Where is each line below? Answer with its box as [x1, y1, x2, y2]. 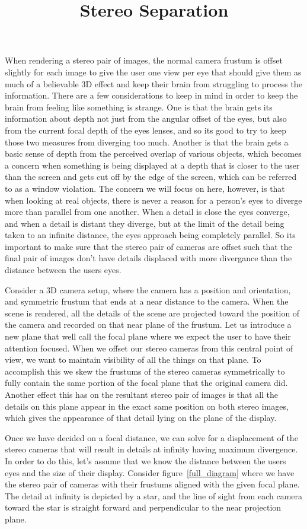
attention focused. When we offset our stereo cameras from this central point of [5, 341, 293, 354]
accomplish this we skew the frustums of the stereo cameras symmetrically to [5, 365, 285, 377]
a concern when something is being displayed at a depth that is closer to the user [5, 159, 300, 171]
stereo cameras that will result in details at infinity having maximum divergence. [5, 443, 298, 455]
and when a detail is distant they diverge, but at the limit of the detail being [5, 217, 284, 229]
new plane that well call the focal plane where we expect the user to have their [5, 330, 291, 343]
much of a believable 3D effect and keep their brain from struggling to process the [5, 77, 302, 90]
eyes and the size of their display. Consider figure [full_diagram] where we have [5, 466, 295, 479]
